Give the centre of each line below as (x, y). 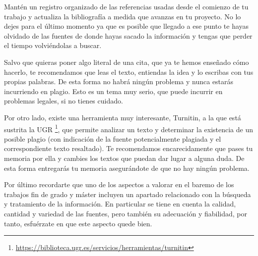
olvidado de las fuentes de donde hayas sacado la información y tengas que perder (128, 35)
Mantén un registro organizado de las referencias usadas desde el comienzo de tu (126, 6)
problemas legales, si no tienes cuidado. (64, 101)
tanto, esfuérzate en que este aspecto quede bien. (78, 223)
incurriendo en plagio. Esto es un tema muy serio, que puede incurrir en (113, 91)
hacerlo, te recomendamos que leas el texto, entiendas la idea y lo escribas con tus (129, 72)
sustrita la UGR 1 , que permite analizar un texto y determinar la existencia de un (129, 128)
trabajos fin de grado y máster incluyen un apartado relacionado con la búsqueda (128, 194)
